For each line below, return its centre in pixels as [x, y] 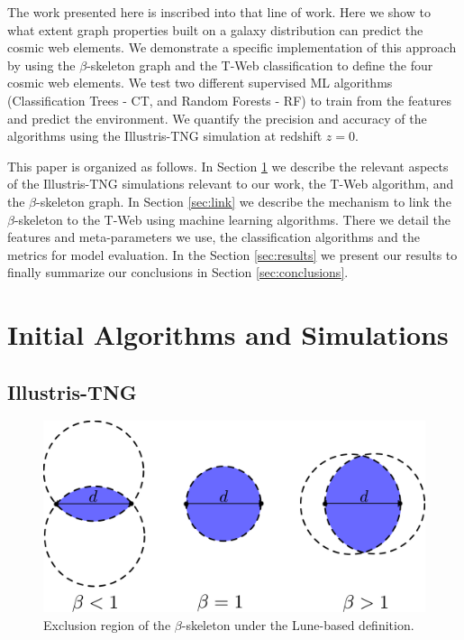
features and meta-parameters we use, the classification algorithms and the [214, 237]
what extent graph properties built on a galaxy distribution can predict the [215, 29]
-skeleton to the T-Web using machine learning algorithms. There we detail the [232, 219]
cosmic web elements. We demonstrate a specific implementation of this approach [232, 47]
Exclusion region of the [107, 625]
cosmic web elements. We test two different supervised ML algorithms [200, 83]
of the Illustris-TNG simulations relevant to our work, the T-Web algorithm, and [231, 184]
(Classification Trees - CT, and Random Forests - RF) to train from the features [229, 100]
